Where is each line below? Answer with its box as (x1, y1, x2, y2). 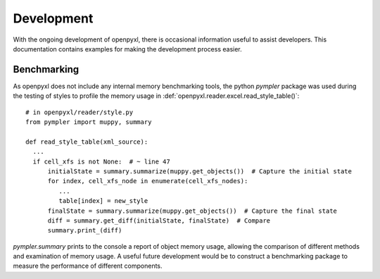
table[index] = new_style (58, 197, 148, 205)
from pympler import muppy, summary (25, 118, 152, 126)
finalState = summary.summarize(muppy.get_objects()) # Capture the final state (47, 206, 338, 215)
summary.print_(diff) (47, 226, 122, 235)
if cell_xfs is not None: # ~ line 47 (32, 157, 170, 166)
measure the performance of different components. (13, 261, 163, 271)
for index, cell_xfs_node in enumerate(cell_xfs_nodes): (47, 177, 248, 185)
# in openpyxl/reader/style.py (25, 108, 134, 116)
